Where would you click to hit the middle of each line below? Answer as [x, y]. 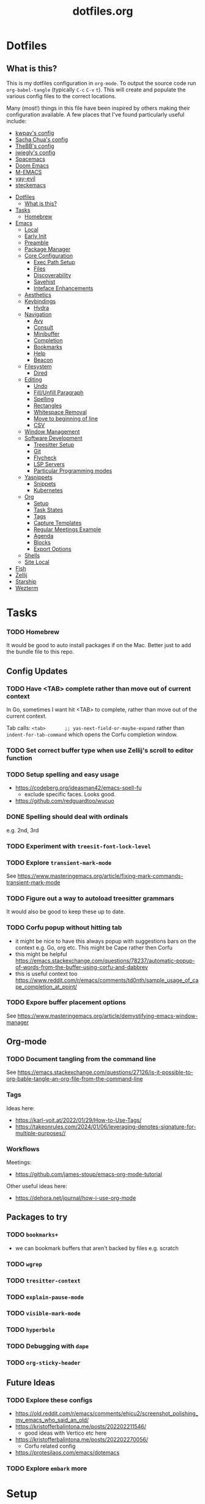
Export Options [52, 549]
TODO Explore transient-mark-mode [59, 862]
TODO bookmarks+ [32, 1235]
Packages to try [37, 1217]
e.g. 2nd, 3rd [23, 830]
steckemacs [30, 185]
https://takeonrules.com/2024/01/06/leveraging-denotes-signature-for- [106, 1126]
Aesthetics [38, 295]
